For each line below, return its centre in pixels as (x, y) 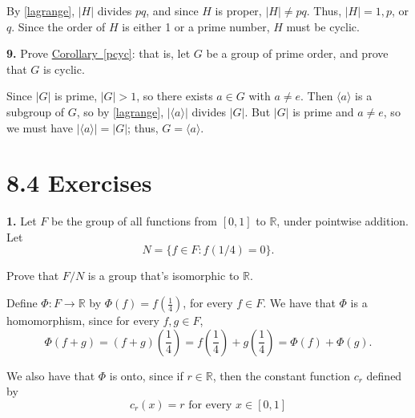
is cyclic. (64, 69)
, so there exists (175, 96)
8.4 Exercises (79, 183)
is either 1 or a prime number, (196, 26)
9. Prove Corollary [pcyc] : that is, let (99, 53)
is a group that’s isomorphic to (163, 276)
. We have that (299, 303)
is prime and (323, 111)
